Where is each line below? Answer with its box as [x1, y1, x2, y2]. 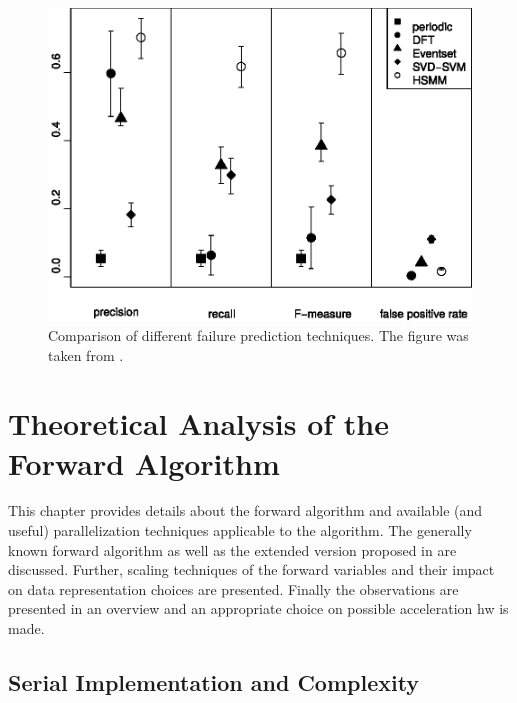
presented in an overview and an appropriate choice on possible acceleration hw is [8, 598, 509, 619]
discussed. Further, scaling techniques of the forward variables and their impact [8, 559, 495, 580]
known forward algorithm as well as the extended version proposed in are [8, 539, 457, 560]
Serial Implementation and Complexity [8, 667, 420, 697]
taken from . [48, 344, 124, 365]
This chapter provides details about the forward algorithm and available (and [8, 500, 483, 521]
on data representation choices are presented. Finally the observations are [8, 578, 459, 599]
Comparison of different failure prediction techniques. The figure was [48, 324, 469, 345]
